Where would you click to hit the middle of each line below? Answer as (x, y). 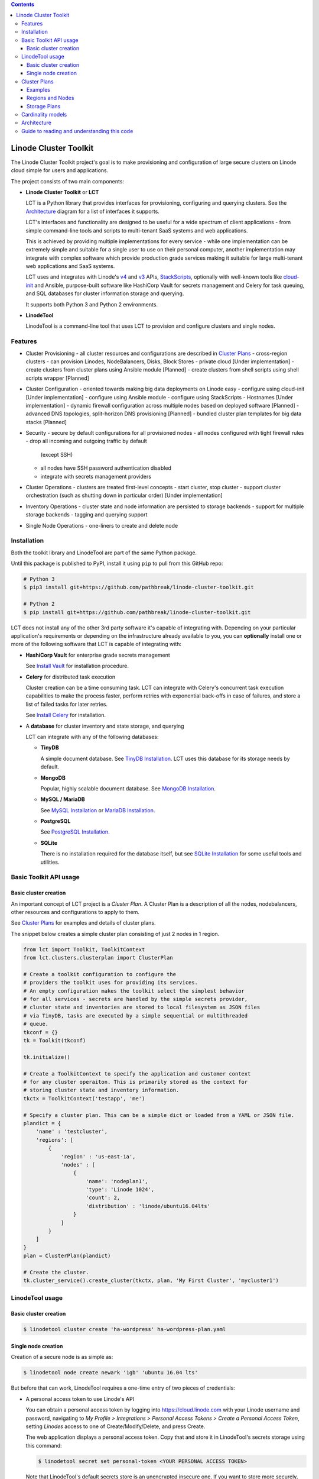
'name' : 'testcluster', (72, 1132)
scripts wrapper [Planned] (58, 378)
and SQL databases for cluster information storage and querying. (105, 293)
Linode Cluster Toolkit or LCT (62, 192)
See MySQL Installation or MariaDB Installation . (98, 810)
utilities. (50, 862)
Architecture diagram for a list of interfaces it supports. (92, 211)
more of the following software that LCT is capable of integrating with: (96, 644)
